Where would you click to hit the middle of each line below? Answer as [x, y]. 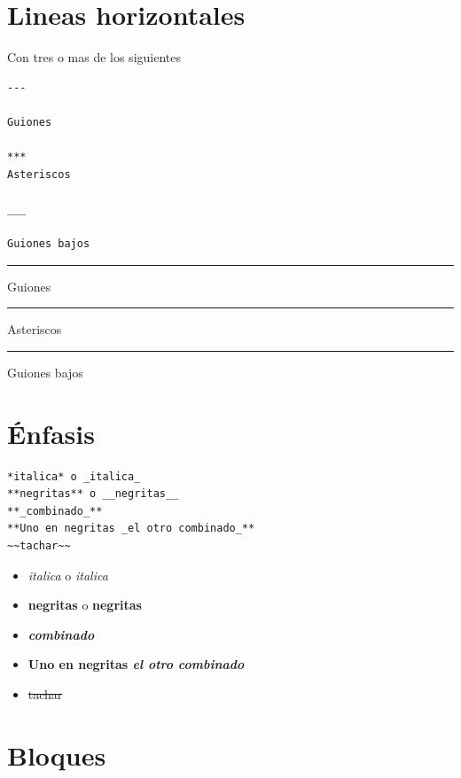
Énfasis [51, 433]
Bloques [57, 755]
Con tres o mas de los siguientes [94, 57]
